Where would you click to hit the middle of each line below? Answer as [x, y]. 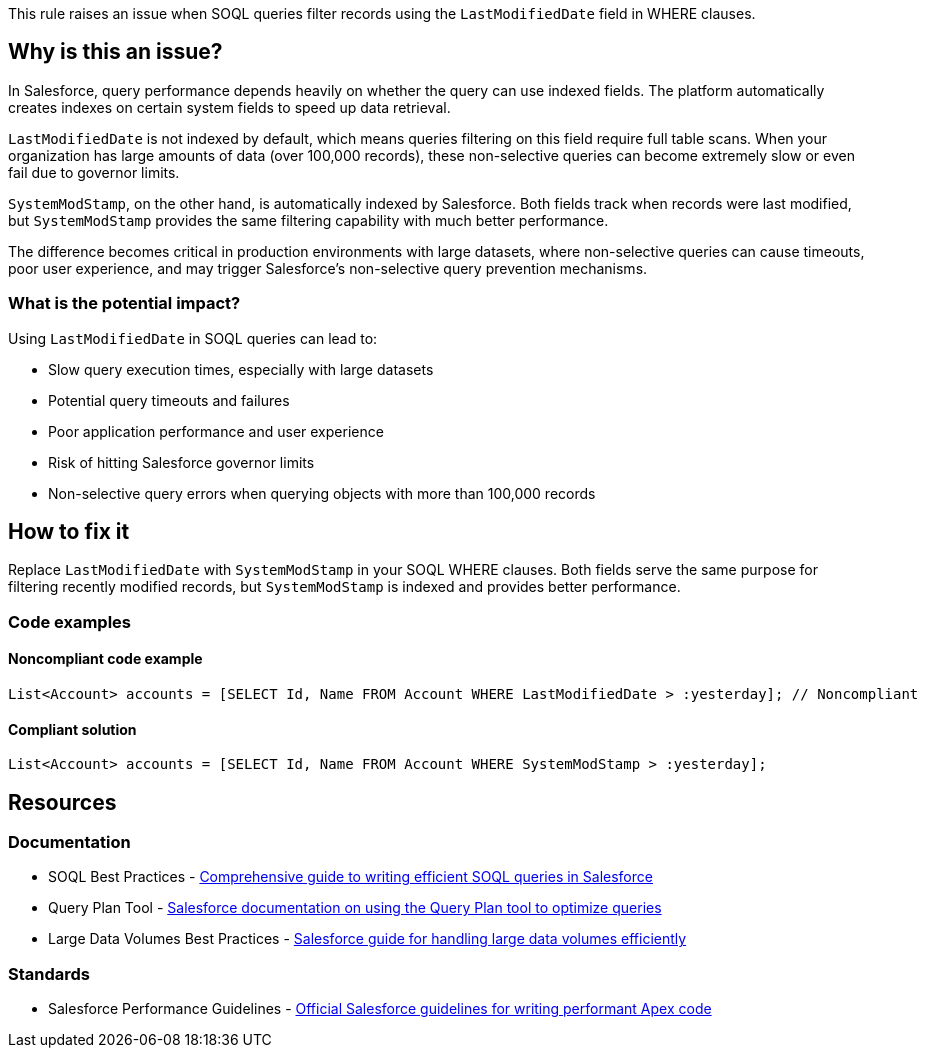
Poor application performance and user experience [216, 431]
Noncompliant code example [105, 659]
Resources [62, 802]
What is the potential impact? [124, 303]
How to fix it [69, 532]
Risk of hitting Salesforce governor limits [181, 462]
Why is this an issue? [115, 52]
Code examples [70, 621]
